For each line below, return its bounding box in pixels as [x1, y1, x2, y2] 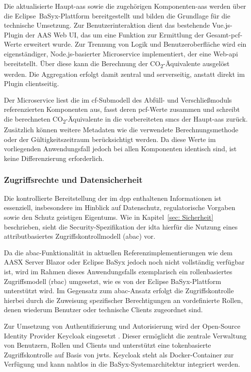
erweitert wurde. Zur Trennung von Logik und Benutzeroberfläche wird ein [24, 39, 247, 49]
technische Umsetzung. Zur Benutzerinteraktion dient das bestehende [4, 20, 210, 30]
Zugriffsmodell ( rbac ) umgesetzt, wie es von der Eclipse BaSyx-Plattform [4, 276, 221, 286]
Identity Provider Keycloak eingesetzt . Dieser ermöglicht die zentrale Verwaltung [4, 330, 247, 340]
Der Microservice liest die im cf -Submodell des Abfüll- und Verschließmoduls [4, 94, 232, 105]
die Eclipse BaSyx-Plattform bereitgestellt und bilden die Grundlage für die [4, 10, 231, 20]
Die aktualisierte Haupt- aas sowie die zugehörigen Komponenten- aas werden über [4, 1, 246, 11]
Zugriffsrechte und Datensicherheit [4, 174, 143, 186]
